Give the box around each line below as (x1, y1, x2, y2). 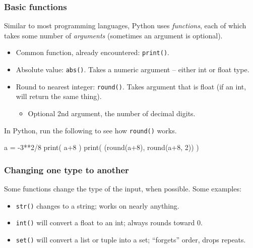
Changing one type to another (4, 163, 129, 176)
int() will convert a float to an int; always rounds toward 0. (16, 217, 203, 228)
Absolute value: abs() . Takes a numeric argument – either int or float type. (16, 64, 249, 75)
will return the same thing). (16, 91, 102, 102)
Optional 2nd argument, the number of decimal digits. (28, 108, 196, 118)
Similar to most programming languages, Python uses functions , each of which (4, 20, 246, 31)
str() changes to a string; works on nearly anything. (16, 200, 179, 211)
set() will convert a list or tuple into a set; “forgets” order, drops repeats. (16, 234, 246, 244)
